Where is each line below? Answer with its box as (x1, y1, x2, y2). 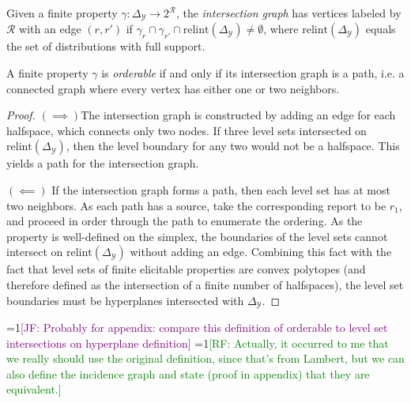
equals (365, 21, 396, 37)
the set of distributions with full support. (6, 38, 205, 55)
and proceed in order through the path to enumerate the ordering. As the (6, 213, 363, 229)
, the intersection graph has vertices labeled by (175, 5, 402, 21)
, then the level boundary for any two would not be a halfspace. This (66, 137, 400, 154)
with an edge (19, 21, 81, 37)
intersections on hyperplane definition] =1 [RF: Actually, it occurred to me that (6, 334, 389, 351)
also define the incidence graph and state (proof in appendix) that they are (6, 365, 370, 382)
